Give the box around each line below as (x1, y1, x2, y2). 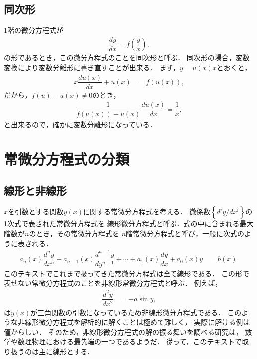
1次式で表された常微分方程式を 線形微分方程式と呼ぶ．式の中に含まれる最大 (4, 218, 254, 229)
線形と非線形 (4, 182, 67, 198)
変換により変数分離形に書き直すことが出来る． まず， (4, 62, 180, 72)
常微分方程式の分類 (4, 149, 130, 169)
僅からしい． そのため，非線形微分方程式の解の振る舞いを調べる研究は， (4, 326, 243, 337)
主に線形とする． (38, 346, 94, 356)
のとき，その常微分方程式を (29, 228, 119, 239)
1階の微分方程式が (4, 25, 63, 35)
